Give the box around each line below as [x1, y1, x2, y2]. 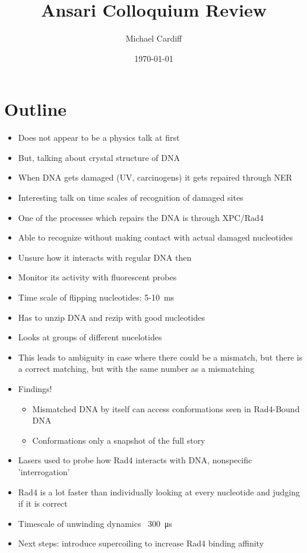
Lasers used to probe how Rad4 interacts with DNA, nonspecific [18, 454, 252, 466]
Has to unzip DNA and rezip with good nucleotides [18, 311, 205, 323]
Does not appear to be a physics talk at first [18, 131, 180, 144]
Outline [4, 97, 67, 121]
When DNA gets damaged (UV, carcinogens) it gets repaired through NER [18, 171, 292, 184]
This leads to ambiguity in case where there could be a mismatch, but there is [18, 350, 303, 363]
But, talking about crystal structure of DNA [18, 151, 180, 163]
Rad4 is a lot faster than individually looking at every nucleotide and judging [18, 485, 300, 498]
